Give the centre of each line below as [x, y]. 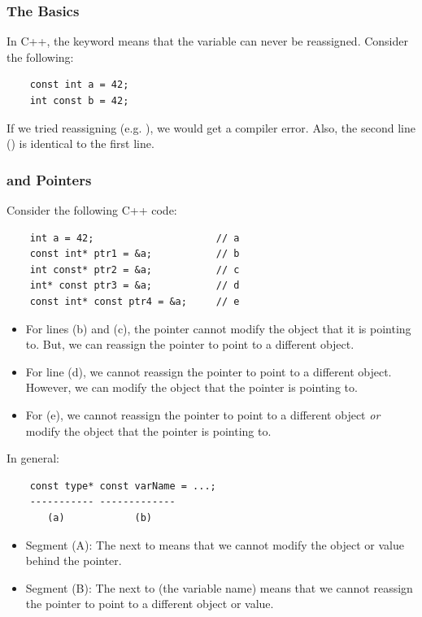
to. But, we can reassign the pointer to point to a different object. [190, 344]
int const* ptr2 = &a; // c [135, 269]
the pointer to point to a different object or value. [150, 604]
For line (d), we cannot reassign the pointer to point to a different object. [209, 371]
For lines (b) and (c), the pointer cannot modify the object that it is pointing [218, 328]
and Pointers [49, 179]
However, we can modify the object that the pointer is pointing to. [191, 387]
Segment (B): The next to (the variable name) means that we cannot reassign [219, 587]
